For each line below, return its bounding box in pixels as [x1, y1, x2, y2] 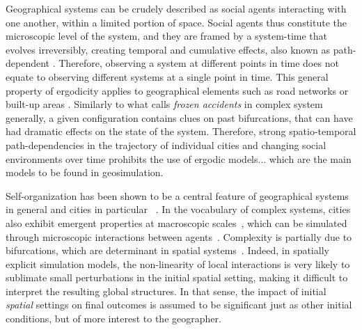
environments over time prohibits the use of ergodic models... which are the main [6, 151, 352, 166]
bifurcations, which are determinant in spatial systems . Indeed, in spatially [6, 243, 329, 258]
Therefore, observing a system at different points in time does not [58, 56, 339, 70]
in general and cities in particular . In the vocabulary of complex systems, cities [6, 202, 351, 217]
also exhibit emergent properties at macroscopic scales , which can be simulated [6, 215, 347, 230]
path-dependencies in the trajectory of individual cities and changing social [6, 137, 326, 152]
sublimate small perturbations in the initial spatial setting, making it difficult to [6, 270, 348, 285]
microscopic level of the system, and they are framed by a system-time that [6, 29, 328, 43]
